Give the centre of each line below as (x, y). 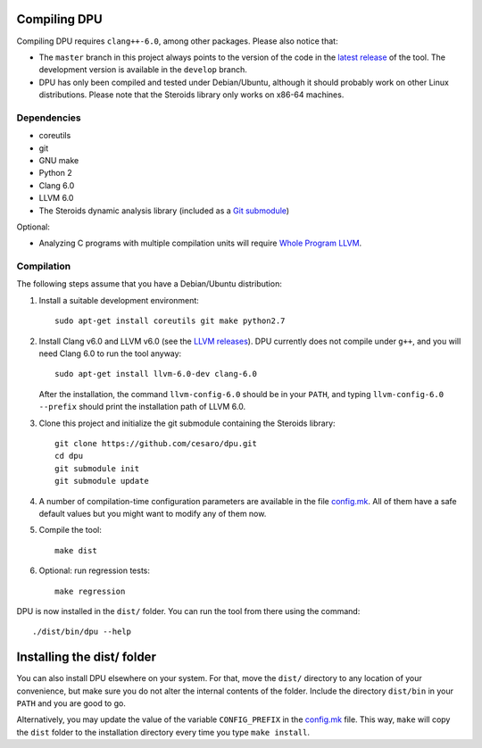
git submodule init (97, 468)
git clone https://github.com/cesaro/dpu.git (156, 443)
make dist (76, 550)
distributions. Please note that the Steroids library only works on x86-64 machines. (191, 95)
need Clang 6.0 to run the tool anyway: (110, 353)
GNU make (59, 160)
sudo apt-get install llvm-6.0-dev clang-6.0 (156, 374)
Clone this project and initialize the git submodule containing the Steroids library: (187, 423)
